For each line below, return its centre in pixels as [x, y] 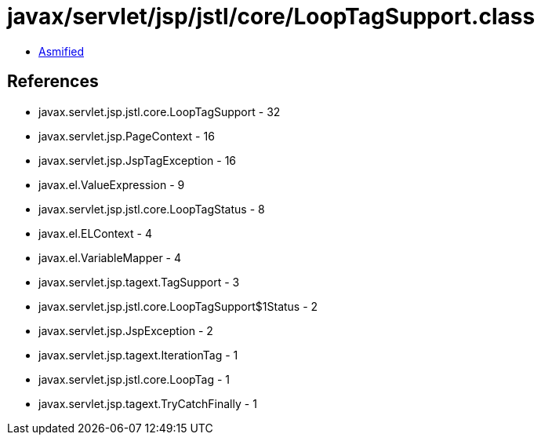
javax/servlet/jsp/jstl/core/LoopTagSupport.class [271, 16]
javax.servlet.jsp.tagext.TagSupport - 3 [139, 282]
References [53, 82]
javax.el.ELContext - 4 [95, 233]
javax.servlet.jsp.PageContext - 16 [127, 136]
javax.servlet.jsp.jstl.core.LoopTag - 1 [134, 379]
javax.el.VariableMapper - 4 [110, 257]
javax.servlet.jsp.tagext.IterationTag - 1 [138, 355]
